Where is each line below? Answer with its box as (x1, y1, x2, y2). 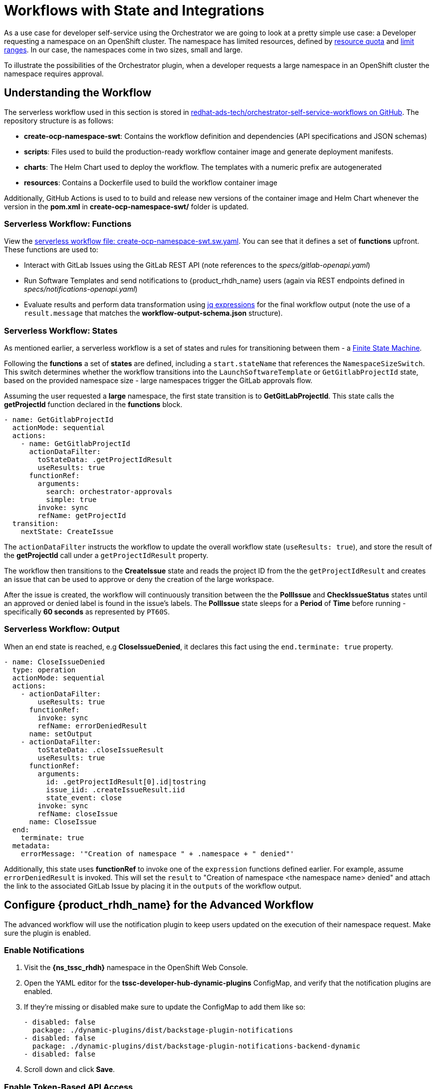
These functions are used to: (4, 245, 98, 254)
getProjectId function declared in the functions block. (4, 400, 183, 409)
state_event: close (46, 793, 122, 802)
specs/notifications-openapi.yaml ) (24, 285, 138, 294)
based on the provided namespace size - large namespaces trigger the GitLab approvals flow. (4, 376, 313, 385)
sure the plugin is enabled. (4, 928, 91, 937)
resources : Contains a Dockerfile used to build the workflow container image (24, 178, 277, 187)
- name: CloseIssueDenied (4, 657, 105, 666)
